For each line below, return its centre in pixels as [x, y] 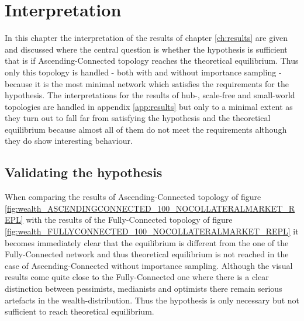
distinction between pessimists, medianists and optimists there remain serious [144, 289]
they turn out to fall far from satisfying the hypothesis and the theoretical [138, 118]
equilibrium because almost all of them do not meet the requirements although [146, 129]
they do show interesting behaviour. [69, 141]
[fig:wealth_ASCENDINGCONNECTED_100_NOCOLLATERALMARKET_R [150, 208]
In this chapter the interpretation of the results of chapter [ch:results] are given [146, 38]
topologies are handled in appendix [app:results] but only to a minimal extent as [149, 106]
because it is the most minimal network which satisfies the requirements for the [147, 83]
